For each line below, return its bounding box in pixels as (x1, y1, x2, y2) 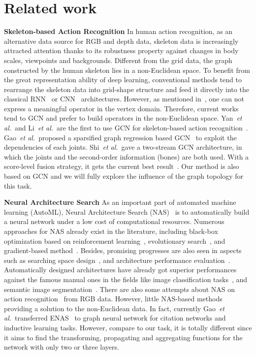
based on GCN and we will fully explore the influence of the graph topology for (4, 171, 244, 181)
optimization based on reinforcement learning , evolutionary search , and (4, 235, 225, 246)
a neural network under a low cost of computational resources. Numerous (4, 216, 224, 226)
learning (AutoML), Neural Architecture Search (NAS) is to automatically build (4, 206, 250, 217)
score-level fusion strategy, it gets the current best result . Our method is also (4, 161, 239, 171)
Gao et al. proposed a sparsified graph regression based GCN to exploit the (4, 132, 237, 142)
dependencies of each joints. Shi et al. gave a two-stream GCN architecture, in (4, 142, 242, 152)
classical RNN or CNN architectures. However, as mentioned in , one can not (4, 94, 244, 104)
